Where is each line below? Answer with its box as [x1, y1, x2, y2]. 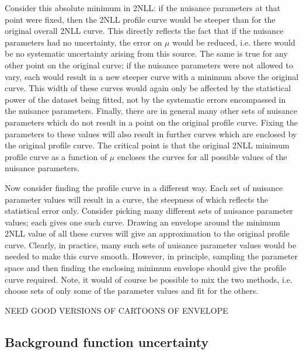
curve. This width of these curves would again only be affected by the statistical [5, 82, 291, 94]
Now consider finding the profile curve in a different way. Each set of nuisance [5, 181, 283, 193]
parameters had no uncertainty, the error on [5, 36, 162, 48]
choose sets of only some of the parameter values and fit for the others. [5, 284, 259, 297]
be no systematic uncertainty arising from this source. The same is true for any [5, 47, 288, 60]
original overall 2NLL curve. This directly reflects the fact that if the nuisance [5, 25, 284, 37]
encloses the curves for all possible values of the [117, 150, 287, 162]
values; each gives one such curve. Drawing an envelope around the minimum [5, 216, 280, 228]
